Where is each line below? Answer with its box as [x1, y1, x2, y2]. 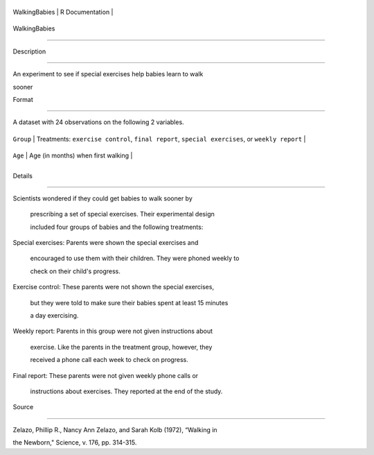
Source [12, 403, 34, 411]
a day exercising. [30, 311, 79, 320]
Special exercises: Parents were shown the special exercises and [12, 239, 199, 247]
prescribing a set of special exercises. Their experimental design [30, 210, 215, 218]
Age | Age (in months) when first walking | [12, 151, 133, 160]
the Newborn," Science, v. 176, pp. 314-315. [12, 438, 137, 447]
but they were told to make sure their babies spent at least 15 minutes [30, 298, 229, 307]
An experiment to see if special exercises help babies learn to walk [12, 70, 204, 78]
